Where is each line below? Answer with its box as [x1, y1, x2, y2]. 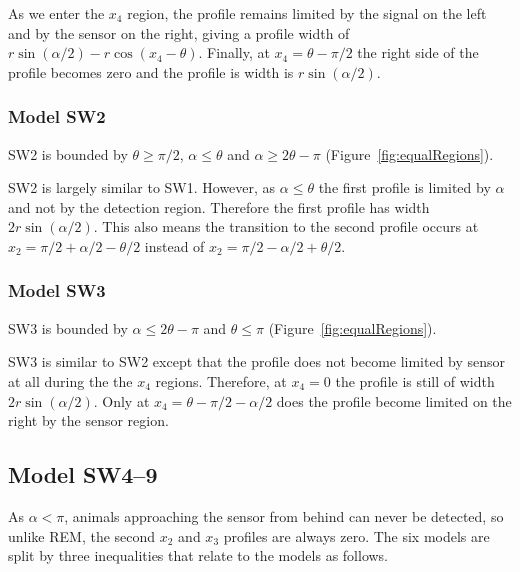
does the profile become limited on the [276, 390, 512, 411]
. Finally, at [198, 42, 270, 63]
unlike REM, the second [8, 525, 156, 546]
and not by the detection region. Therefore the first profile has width [8, 196, 430, 217]
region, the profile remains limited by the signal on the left [127, 3, 487, 23]
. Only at [93, 390, 150, 411]
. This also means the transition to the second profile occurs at [93, 216, 479, 237]
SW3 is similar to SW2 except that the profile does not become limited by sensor [8, 351, 506, 372]
